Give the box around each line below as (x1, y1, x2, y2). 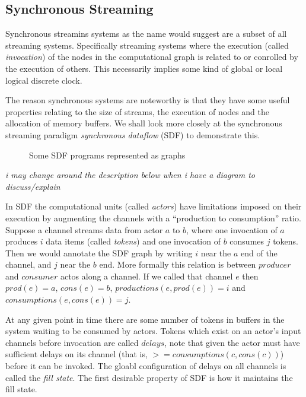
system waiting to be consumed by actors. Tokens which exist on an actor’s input (5, 325, 301, 337)
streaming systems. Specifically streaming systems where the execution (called (5, 39, 289, 51)
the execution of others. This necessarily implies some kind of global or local (5, 62, 283, 74)
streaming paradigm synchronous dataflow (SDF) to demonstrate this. (5, 128, 260, 141)
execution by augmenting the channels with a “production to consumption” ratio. (5, 211, 301, 224)
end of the (240, 246, 278, 259)
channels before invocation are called (5, 336, 139, 348)
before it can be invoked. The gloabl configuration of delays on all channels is (5, 360, 286, 372)
